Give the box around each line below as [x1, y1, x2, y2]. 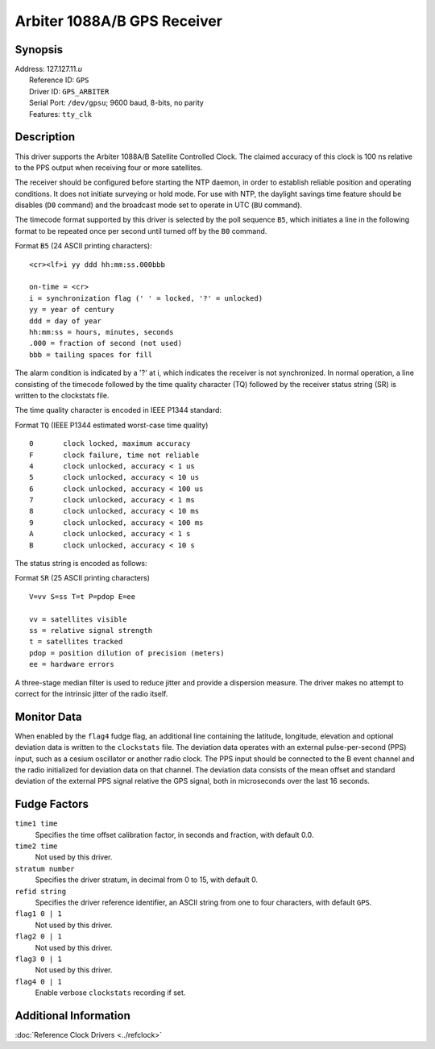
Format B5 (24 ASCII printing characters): [14, 241, 152, 251]
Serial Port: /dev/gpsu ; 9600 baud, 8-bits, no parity [29, 98, 205, 108]
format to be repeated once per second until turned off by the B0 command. [14, 226, 267, 235]
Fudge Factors [14, 797, 89, 811]
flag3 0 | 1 [14, 955, 62, 964]
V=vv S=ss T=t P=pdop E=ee [29, 592, 136, 601]
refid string [14, 887, 67, 896]
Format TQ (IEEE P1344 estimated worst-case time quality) [14, 420, 209, 430]
